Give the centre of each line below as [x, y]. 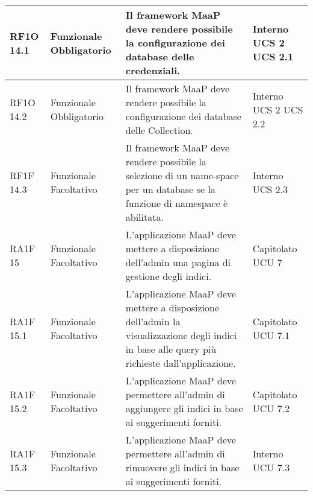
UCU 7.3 [271, 467]
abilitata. [144, 217]
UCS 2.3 [270, 189]
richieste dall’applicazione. [181, 363]
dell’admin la [153, 321]
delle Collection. [159, 130]
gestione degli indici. [169, 276]
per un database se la [170, 189]
